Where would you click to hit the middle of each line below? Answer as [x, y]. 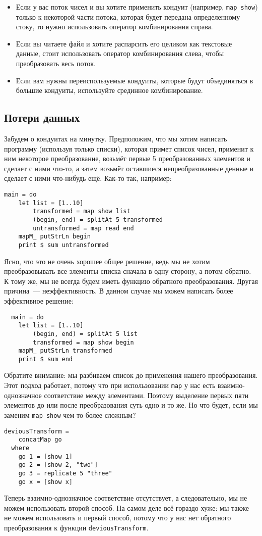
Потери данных [42, 117]
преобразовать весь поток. [56, 63]
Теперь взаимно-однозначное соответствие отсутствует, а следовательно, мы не [126, 498]
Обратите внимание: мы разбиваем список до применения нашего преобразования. [131, 375]
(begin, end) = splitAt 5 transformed [98, 220]
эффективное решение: [39, 300]
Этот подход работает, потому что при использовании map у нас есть [110, 385]
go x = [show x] [46, 482]
